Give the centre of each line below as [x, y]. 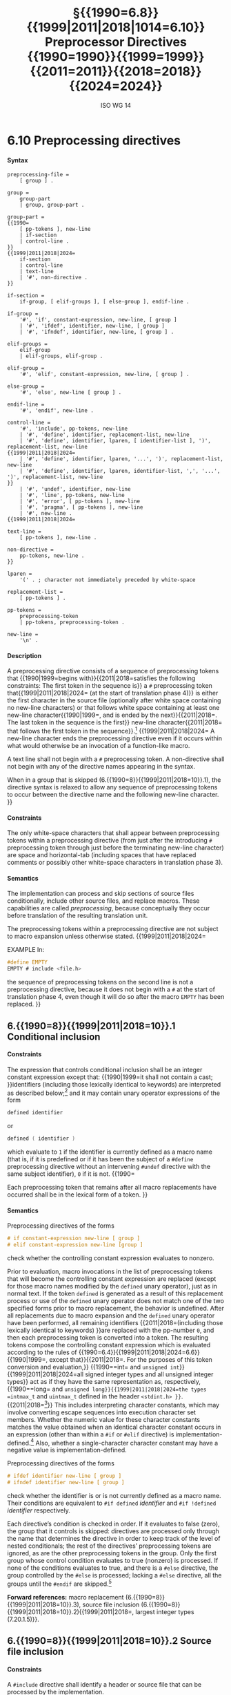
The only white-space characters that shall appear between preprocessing [113, 833]
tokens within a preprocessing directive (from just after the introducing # [110, 841]
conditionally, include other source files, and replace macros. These [103, 901]
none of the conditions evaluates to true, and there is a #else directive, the [113, 1568]
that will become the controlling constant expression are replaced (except [112, 1279]
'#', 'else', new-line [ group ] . [71, 393]
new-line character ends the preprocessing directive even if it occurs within [115, 738]
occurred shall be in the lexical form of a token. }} [78, 1195]
